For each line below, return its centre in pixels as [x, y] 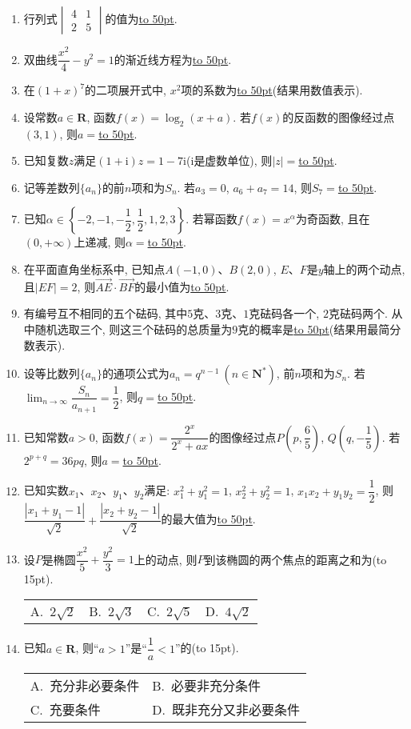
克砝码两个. [358, 313]
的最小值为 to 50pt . [182, 286]
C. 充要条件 [65, 710]
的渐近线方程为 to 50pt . [173, 59]
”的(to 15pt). [207, 648]
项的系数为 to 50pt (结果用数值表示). [272, 90]
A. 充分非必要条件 [85, 686]
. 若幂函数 [211, 219]
